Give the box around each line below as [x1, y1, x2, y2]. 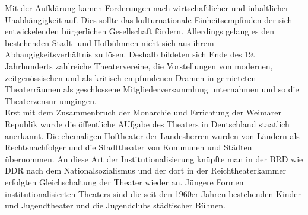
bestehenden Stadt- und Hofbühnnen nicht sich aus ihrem [5, 36, 214, 49]
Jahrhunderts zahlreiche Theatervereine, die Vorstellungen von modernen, [5, 59, 273, 72]
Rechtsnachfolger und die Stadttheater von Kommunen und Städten [5, 141, 252, 153]
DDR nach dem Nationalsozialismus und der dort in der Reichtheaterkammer [5, 164, 287, 177]
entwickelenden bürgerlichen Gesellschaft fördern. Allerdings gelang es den [5, 25, 275, 37]
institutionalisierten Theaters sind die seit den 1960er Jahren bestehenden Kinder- [5, 187, 304, 200]
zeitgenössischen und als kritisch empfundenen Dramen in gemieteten [5, 71, 256, 84]
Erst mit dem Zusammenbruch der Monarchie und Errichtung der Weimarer [5, 106, 282, 118]
